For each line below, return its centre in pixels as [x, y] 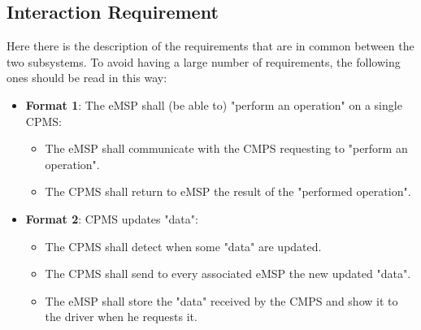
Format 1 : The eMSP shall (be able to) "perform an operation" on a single [214, 104]
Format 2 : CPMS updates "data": [112, 218]
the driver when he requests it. [121, 317]
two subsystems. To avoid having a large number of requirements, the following [204, 61]
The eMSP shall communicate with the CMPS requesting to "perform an [226, 148]
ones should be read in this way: [87, 78]
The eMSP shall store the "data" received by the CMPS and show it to [221, 300]
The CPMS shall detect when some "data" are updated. [183, 246]
